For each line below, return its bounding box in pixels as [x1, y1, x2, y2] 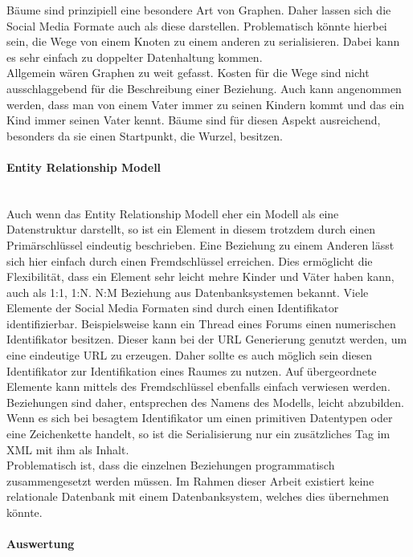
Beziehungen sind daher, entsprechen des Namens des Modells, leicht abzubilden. [6, 393, 404, 410]
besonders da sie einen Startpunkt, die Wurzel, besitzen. [6, 127, 283, 144]
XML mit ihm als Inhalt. [6, 441, 129, 457]
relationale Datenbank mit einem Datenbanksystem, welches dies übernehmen [6, 488, 389, 505]
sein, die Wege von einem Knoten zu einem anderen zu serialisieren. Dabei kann [6, 33, 400, 50]
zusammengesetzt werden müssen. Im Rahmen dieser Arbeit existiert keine [6, 472, 374, 489]
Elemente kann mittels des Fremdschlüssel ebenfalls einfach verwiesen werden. [6, 378, 391, 395]
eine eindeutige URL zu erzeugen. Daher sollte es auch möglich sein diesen [6, 347, 373, 364]
